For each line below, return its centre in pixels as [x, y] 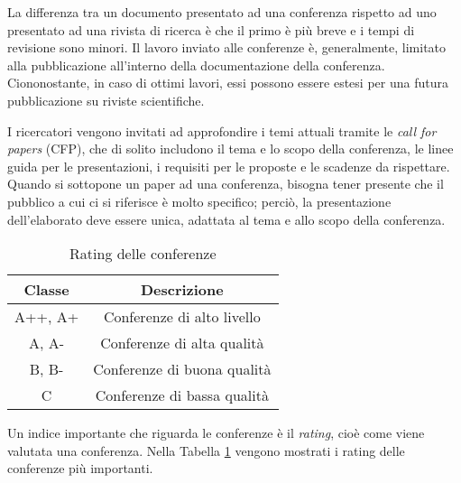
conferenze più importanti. [80, 468]
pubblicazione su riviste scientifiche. [106, 100]
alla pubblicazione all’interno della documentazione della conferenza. [196, 65]
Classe [46, 290]
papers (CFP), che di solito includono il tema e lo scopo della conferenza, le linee [230, 149]
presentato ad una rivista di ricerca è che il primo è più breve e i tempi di [211, 29]
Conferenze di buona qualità [182, 369]
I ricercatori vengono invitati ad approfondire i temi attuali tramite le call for [222, 130]
